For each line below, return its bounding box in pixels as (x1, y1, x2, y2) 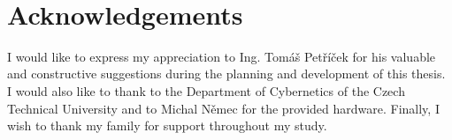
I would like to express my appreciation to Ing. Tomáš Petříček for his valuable (7, 47, 436, 65)
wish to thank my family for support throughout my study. (7, 116, 327, 135)
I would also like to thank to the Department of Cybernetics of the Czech (7, 81, 405, 99)
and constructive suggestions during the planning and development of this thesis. (7, 64, 446, 83)
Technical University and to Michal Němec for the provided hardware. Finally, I (7, 99, 440, 117)
